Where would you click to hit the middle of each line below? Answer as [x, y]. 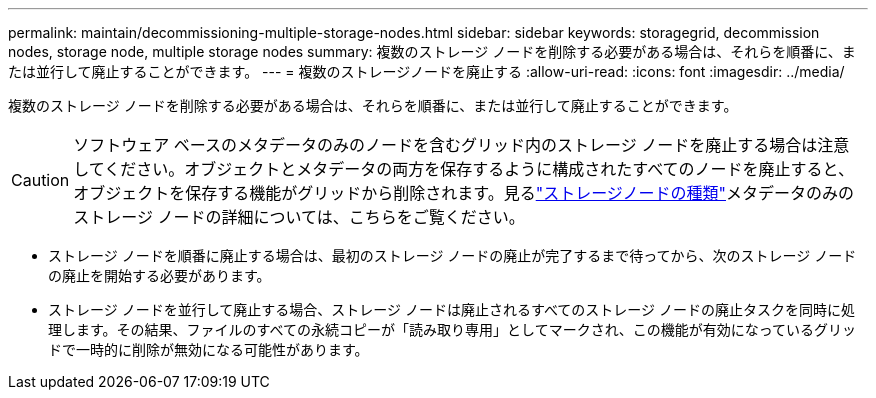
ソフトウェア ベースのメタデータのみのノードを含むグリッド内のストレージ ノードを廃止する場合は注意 [461, 145]
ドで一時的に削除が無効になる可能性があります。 [208, 349]
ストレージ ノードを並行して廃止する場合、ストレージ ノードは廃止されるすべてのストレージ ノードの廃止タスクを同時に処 [452, 309]
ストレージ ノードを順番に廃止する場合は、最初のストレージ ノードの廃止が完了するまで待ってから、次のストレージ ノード [452, 255]
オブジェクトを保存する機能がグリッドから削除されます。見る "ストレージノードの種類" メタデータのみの [463, 193]
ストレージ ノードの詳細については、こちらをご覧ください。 [299, 217]
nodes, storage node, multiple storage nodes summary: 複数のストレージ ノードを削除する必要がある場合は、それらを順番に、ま [432, 51]
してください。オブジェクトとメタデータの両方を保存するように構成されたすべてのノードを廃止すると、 [463, 169]
